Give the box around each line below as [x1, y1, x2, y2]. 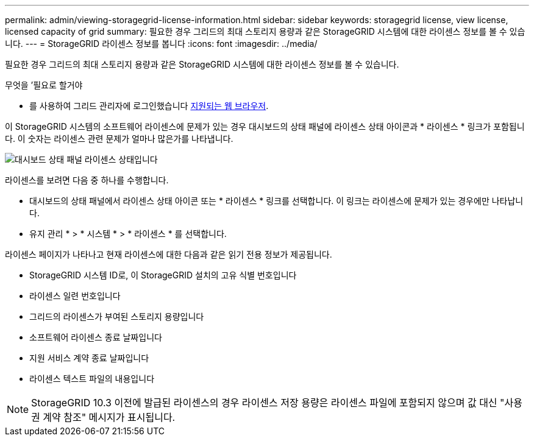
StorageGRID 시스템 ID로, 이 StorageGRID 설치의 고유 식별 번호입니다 [29, 270, 297, 280]
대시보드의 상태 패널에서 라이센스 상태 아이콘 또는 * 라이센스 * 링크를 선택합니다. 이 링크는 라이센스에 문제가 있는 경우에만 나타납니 [29, 196, 524, 206]
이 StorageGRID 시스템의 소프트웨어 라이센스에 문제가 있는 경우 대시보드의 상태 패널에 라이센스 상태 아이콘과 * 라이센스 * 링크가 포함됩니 [5, 121, 525, 132]
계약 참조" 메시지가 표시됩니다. [43, 411, 176, 423]
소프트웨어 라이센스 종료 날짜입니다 [29, 332, 162, 342]
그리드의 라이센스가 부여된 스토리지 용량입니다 [29, 311, 204, 322]
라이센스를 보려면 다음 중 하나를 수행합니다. [5, 175, 169, 185]
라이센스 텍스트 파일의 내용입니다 [29, 373, 155, 384]
